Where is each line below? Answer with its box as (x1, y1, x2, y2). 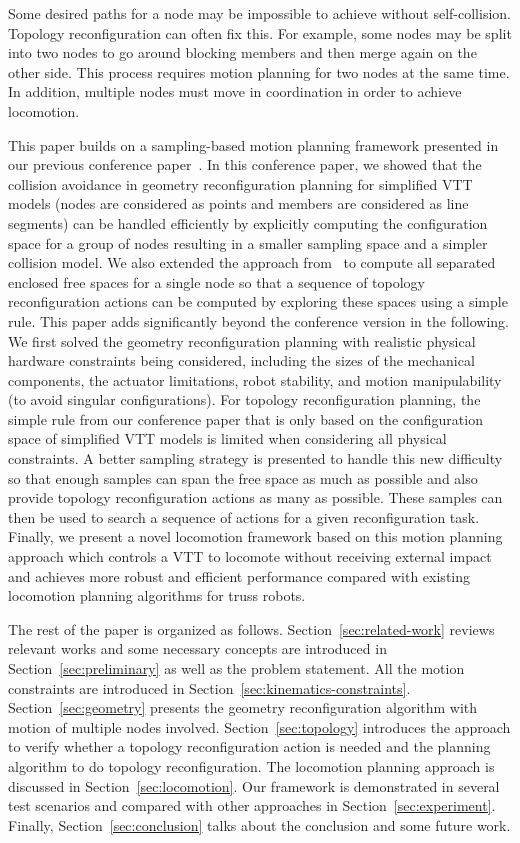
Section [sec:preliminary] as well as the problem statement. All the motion (8, 658, 465, 678)
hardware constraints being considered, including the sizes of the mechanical (8, 350, 475, 371)
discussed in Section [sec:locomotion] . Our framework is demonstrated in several (8, 775, 500, 796)
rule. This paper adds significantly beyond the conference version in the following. (8, 310, 510, 331)
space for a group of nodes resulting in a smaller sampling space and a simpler (8, 232, 488, 253)
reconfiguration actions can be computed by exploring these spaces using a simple (8, 291, 508, 312)
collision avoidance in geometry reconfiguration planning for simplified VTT (8, 173, 473, 194)
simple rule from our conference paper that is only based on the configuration (8, 408, 483, 429)
